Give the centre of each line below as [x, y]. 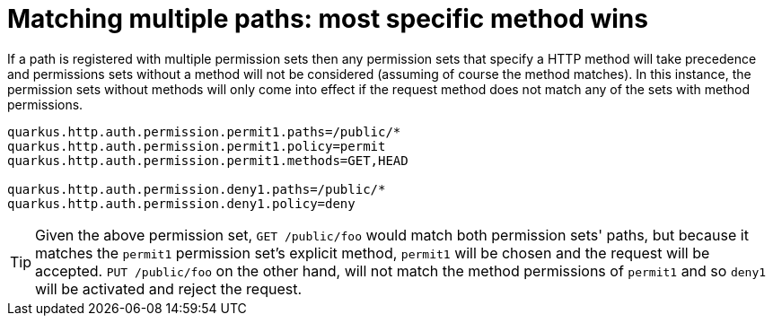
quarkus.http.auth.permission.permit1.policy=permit [197, 146]
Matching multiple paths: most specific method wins [328, 19]
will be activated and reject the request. [169, 288]
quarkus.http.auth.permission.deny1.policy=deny [181, 203]
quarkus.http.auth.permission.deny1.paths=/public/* [197, 189]
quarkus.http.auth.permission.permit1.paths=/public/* [204, 131]
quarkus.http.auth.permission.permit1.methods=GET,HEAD [208, 160]
